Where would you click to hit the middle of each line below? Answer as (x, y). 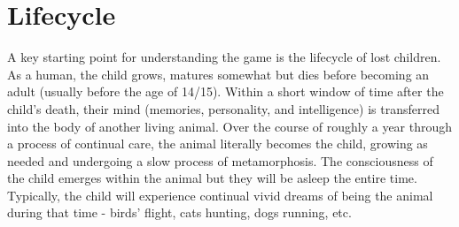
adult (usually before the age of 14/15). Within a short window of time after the (226, 91)
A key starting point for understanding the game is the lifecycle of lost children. (224, 57)
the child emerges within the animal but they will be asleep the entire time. (212, 178)
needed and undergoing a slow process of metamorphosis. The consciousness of (220, 160)
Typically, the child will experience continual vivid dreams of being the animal (220, 195)
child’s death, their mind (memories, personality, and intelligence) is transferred (223, 108)
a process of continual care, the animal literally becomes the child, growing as (218, 144)
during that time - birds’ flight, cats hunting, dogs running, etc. (179, 212)
